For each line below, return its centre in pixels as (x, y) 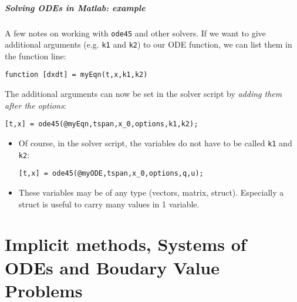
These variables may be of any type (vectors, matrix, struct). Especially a (151, 192)
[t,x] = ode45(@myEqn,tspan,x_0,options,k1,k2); (102, 124)
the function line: (36, 56)
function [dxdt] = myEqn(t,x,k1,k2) (76, 75)
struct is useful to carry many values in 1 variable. (109, 204)
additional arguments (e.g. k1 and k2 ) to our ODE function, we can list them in (148, 44)
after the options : (36, 105)
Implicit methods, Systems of (126, 244)
